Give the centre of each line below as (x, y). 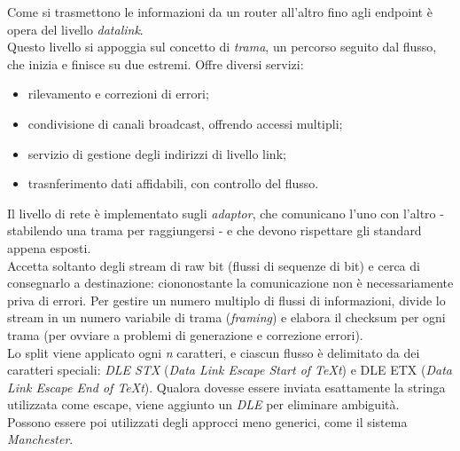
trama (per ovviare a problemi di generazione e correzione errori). (185, 334)
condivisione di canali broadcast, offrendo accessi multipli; (185, 123)
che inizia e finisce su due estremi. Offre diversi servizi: (156, 63)
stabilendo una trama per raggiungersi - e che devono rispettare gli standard (214, 230)
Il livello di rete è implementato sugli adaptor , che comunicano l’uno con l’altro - (226, 213)
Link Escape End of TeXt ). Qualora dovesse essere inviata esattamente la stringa (226, 387)
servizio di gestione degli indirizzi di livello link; (157, 153)
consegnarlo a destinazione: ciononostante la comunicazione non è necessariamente (230, 283)
